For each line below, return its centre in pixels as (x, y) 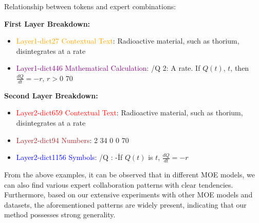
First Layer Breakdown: (47, 23)
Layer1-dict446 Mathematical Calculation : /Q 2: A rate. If (108, 68)
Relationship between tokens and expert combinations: (90, 6)
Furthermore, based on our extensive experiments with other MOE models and (128, 195)
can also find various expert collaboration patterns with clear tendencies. (119, 184)
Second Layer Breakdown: (51, 95)
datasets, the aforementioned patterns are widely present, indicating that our (125, 204)
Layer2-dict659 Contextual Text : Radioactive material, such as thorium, (129, 113)
